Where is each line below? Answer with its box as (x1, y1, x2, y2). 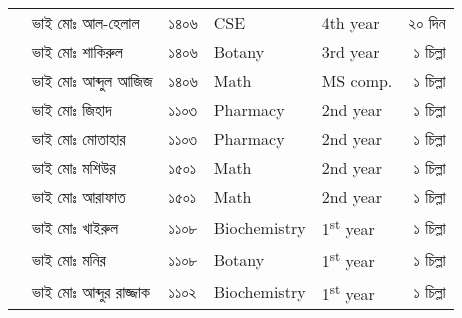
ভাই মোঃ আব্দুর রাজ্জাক (32, 280, 150, 304)
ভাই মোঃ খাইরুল (32, 215, 119, 239)
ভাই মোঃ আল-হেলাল (32, 11, 140, 34)
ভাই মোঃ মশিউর (32, 156, 116, 179)
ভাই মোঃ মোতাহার (32, 127, 126, 150)
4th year (321, 11, 380, 34)
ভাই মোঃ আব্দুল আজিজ (32, 69, 153, 92)
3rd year (321, 40, 380, 63)
